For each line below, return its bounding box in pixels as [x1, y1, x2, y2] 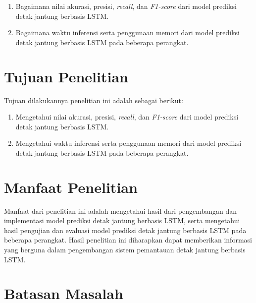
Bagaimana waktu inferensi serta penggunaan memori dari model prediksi [15, 27, 240, 38]
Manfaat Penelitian [4, 177, 138, 197]
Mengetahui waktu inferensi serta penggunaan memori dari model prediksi [15, 138, 242, 148]
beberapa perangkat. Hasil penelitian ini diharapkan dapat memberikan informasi [4, 235, 252, 245]
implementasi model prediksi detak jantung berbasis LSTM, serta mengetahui [4, 215, 240, 226]
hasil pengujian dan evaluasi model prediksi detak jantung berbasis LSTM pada [4, 225, 247, 235]
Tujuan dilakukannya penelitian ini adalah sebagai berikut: [4, 95, 183, 105]
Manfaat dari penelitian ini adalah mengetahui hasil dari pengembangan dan [4, 205, 237, 216]
